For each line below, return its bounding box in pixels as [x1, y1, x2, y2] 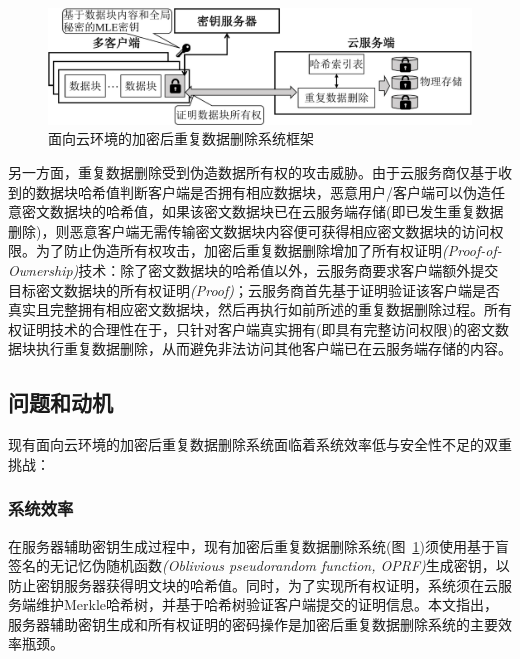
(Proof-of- [442, 240, 502, 261]
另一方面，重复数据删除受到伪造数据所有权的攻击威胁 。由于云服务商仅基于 [8, 161, 498, 182]
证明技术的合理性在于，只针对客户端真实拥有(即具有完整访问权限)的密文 [21, 318, 495, 339]
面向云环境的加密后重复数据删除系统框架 [48, 128, 314, 149]
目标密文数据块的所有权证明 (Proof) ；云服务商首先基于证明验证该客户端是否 [8, 279, 501, 300]
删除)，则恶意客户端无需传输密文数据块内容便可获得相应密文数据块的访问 [8, 220, 490, 241]
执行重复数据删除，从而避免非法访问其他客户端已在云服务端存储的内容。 [35, 338, 512, 359]
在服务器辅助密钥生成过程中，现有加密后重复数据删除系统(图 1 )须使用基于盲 [8, 535, 509, 556]
